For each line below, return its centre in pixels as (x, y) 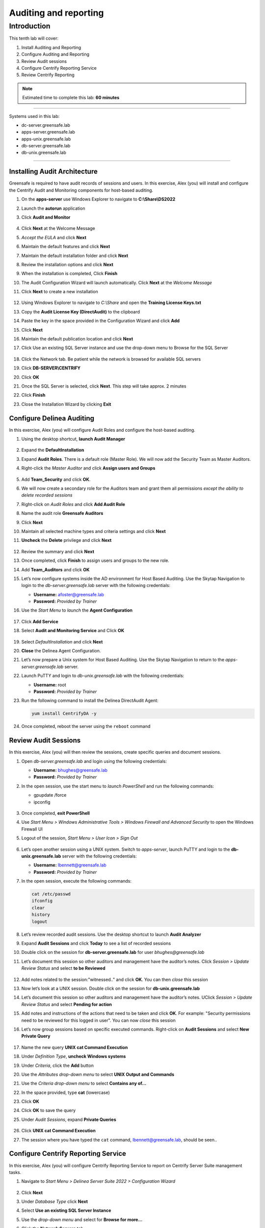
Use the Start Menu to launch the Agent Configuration (77, 610)
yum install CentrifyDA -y (64, 714)
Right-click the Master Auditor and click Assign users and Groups (88, 468)
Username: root (50, 685)
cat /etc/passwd (51, 894)
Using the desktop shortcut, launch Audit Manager (73, 439)
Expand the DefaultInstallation (53, 450)
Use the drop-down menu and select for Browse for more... (82, 1219)
